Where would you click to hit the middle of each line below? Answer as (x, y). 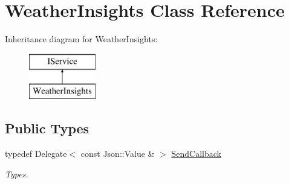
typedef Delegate (36, 154)
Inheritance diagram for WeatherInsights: (81, 39)
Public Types (47, 128)
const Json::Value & (118, 154)
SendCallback (196, 154)
